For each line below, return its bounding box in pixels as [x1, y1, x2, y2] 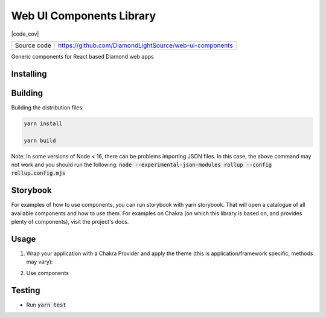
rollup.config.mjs [11, 170, 66, 177]
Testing [11, 285, 40, 296]
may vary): [26, 258, 53, 265]
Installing [11, 68, 48, 79]
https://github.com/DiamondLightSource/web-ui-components [58, 41, 234, 50]
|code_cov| [11, 30, 39, 37]
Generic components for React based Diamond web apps [11, 53, 154, 60]
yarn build [24, 137, 56, 144]
